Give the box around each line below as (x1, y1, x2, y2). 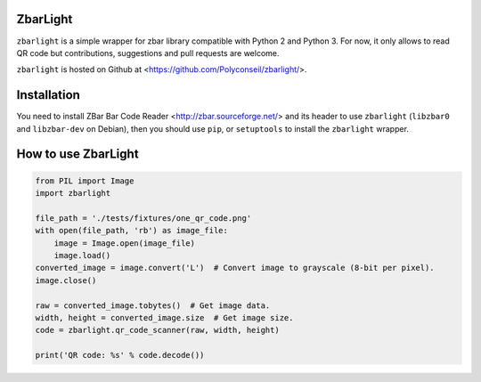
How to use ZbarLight (16, 147, 139, 162)
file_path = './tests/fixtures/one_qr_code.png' (35, 213, 252, 223)
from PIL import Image (35, 175, 135, 186)
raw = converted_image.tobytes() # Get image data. (35, 300, 271, 311)
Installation (16, 87, 80, 102)
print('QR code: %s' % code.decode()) (35, 350, 205, 361)
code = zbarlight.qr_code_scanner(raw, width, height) (35, 325, 280, 336)
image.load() (53, 250, 111, 260)
